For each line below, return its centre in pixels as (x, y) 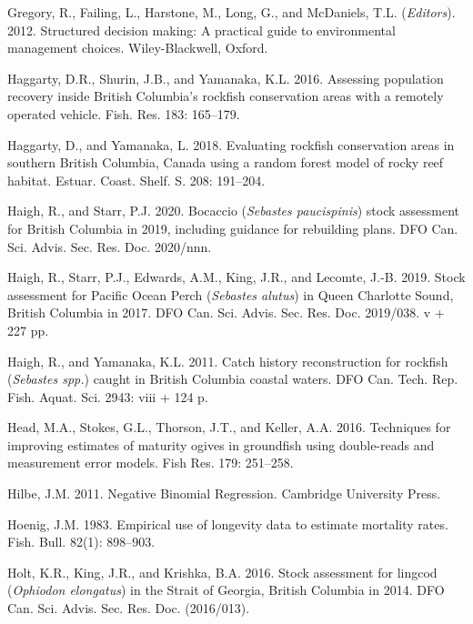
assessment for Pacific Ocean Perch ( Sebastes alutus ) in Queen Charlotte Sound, (231, 294)
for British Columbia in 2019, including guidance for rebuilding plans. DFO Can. (233, 228)
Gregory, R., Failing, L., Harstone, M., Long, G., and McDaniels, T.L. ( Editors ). (231, 12)
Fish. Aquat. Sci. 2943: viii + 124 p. (108, 396)
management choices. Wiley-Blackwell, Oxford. (138, 48)
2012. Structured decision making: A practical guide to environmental (201, 30)
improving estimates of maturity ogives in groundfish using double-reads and (221, 444)
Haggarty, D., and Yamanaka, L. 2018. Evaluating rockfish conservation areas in (231, 144)
